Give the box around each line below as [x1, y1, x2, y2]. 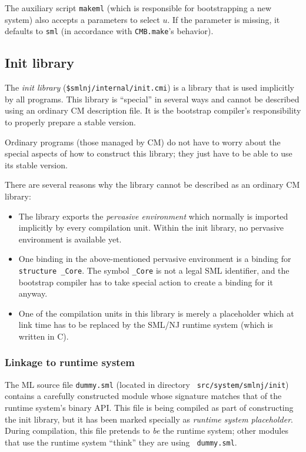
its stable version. [5, 158, 68, 171]
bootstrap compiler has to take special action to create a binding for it [18, 275, 273, 288]
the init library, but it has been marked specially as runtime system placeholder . [5, 413, 293, 425]
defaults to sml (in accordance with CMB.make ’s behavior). [5, 25, 214, 37]
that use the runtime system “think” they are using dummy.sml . [5, 436, 237, 448]
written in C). [18, 330, 69, 342]
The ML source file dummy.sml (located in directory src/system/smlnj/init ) [5, 378, 289, 390]
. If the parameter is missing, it [167, 13, 280, 25]
